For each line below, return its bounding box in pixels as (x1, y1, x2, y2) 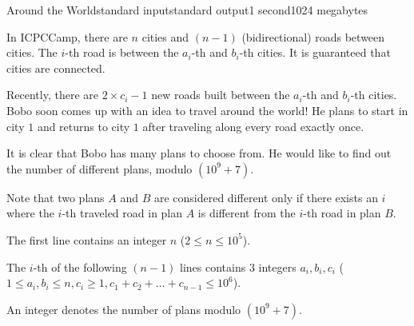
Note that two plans (6, 189, 105, 205)
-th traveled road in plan (62, 205, 183, 221)
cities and (141, 28, 189, 45)
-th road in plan (303, 205, 381, 221)
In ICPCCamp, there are (6, 28, 128, 45)
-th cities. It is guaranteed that (239, 44, 391, 61)
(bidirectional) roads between (241, 28, 385, 45)
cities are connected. (6, 59, 105, 76)
